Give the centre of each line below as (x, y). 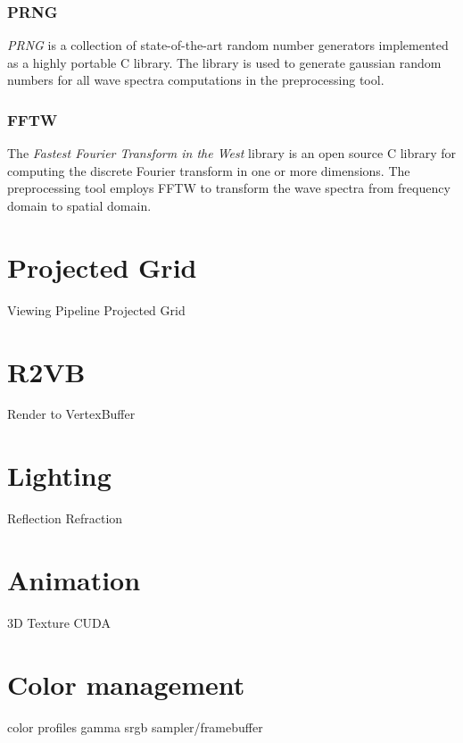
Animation (74, 579)
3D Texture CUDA (59, 622)
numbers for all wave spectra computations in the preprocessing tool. (196, 80)
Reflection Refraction (65, 518)
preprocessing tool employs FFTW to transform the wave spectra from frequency (229, 188)
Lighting (59, 476)
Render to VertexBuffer (71, 414)
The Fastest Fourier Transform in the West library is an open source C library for (232, 153)
